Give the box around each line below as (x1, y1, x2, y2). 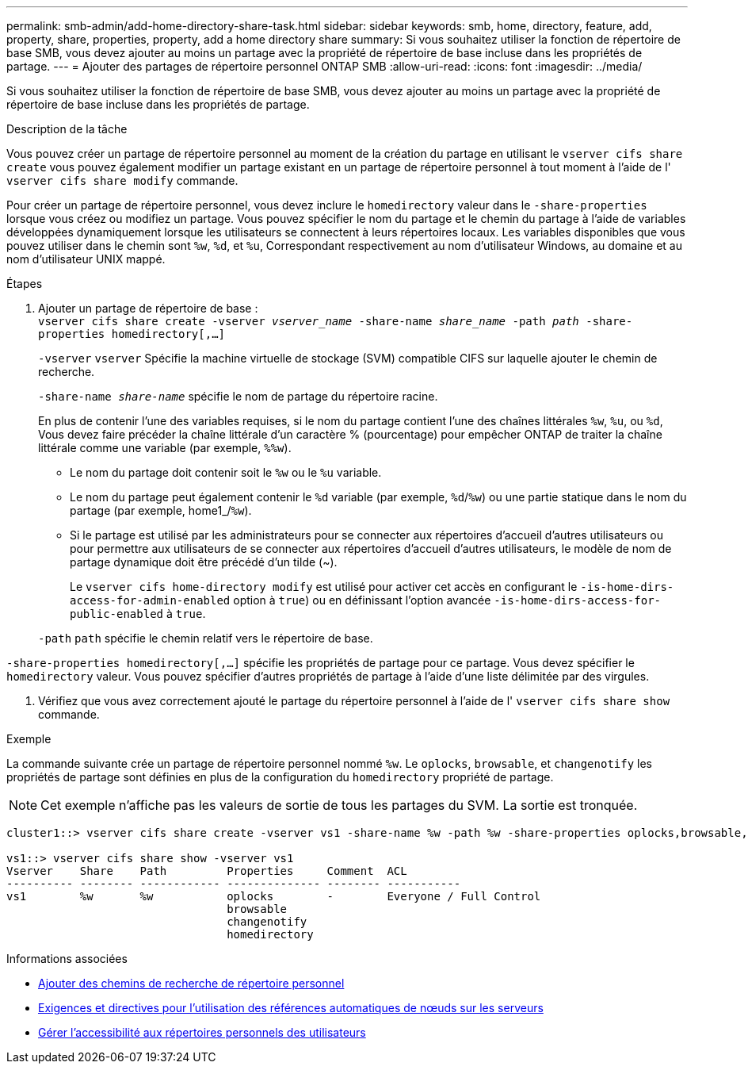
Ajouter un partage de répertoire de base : (38, 301, 258, 315)
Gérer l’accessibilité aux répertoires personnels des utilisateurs (38, 1026, 366, 1039)
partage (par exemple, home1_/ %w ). (70, 504, 252, 517)
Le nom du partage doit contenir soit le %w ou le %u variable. (70, 466, 382, 479)
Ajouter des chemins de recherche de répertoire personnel (38, 976, 345, 990)
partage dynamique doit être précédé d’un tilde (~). (70, 555, 338, 569)
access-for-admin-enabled (70, 594, 231, 607)
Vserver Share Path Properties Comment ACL (6, 865, 407, 877)
